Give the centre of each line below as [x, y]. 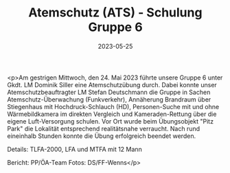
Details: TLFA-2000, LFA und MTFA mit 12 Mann [74, 149]
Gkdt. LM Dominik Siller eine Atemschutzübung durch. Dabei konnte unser [112, 84]
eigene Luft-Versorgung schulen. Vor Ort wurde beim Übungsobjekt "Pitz [111, 121]
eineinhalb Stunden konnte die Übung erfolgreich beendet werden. [102, 136]
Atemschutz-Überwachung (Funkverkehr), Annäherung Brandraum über [109, 99]
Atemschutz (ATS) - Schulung [115, 13]
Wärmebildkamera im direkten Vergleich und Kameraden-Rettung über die [112, 114]
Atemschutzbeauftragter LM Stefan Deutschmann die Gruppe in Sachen [109, 92]
